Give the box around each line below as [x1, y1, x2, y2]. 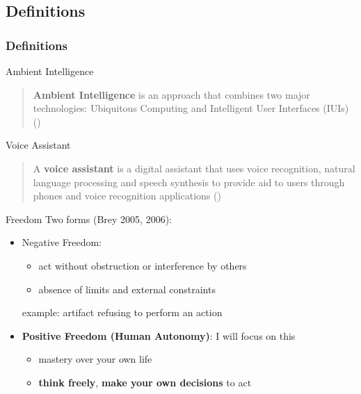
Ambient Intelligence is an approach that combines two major [33, 87, 310, 101]
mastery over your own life [38, 352, 152, 366]
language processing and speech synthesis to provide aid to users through [33, 174, 345, 189]
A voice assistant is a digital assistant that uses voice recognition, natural [33, 161, 355, 175]
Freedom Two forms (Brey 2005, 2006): [6, 211, 172, 226]
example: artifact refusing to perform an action [22, 305, 223, 320]
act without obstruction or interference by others [38, 258, 247, 272]
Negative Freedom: [22, 235, 102, 249]
